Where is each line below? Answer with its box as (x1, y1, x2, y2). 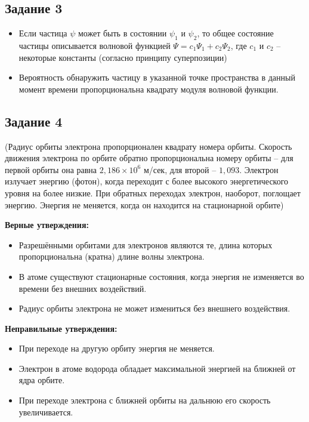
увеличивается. (18, 405, 73, 418)
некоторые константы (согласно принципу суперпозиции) (18, 51, 227, 63)
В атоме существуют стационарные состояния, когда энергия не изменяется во (18, 270, 304, 282)
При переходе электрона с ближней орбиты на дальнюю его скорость (18, 394, 271, 406)
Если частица (18, 27, 67, 39)
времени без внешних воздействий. (18, 282, 147, 294)
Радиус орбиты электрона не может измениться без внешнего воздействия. (18, 302, 291, 315)
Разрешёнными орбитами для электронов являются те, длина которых (18, 238, 273, 251)
